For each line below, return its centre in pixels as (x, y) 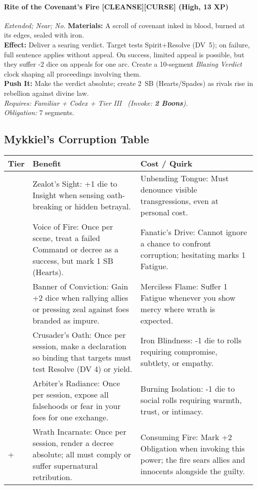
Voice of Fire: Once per (73, 226)
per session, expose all (70, 394)
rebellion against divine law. (46, 93)
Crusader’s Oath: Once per (79, 334)
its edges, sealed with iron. (44, 35)
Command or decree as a (75, 249)
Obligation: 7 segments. (39, 112)
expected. (157, 320)
